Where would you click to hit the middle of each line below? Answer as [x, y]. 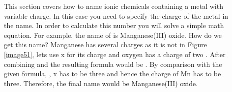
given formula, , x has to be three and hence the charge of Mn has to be [113, 74]
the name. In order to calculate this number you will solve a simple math [114, 25]
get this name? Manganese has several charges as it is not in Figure [106, 45]
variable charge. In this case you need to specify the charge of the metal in [116, 15]
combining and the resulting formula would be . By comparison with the [113, 64]
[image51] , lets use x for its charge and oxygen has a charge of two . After [115, 54]
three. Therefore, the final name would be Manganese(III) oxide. [101, 83]
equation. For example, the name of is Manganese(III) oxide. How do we [113, 35]
